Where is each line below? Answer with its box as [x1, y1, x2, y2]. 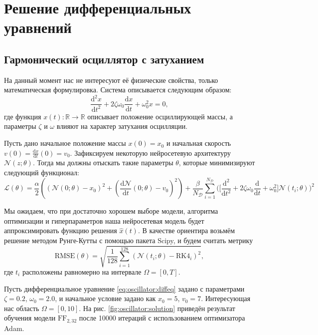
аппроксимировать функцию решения [4, 225, 117, 236]
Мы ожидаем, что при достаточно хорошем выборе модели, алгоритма [4, 206, 218, 216]
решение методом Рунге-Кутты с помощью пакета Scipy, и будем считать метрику [4, 235, 253, 245]
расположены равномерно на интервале [22, 267, 142, 277]
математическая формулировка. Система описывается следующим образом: [4, 84, 232, 95]
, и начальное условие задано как [55, 293, 156, 304]
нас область [4, 303, 39, 313]
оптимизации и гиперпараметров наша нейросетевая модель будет [4, 215, 204, 226]
